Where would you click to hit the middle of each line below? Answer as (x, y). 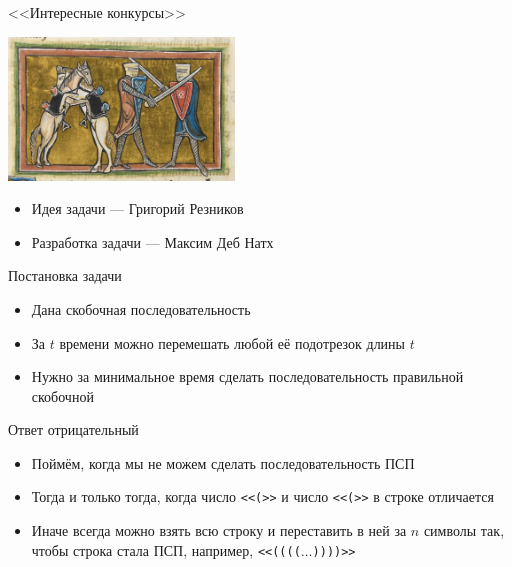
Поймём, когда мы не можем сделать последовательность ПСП (223, 462)
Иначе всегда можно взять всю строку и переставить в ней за (219, 530)
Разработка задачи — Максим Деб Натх (152, 241)
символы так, (464, 530)
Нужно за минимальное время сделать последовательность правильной (247, 376)
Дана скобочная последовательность (141, 308)
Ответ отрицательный (73, 429)
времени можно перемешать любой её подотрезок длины (232, 342)
